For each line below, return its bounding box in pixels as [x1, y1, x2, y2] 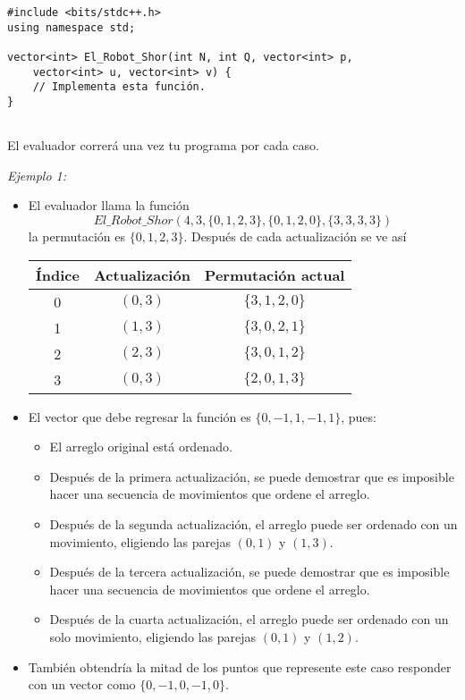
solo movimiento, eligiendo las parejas [49, 627, 257, 645]
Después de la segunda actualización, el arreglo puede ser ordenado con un [49, 515, 458, 533]
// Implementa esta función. [32, 80, 206, 94]
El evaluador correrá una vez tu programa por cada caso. [7, 136, 319, 155]
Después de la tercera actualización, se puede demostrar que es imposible [49, 562, 450, 581]
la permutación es [28, 227, 126, 246]
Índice [35, 264, 80, 285]
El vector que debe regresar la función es [28, 407, 251, 426]
